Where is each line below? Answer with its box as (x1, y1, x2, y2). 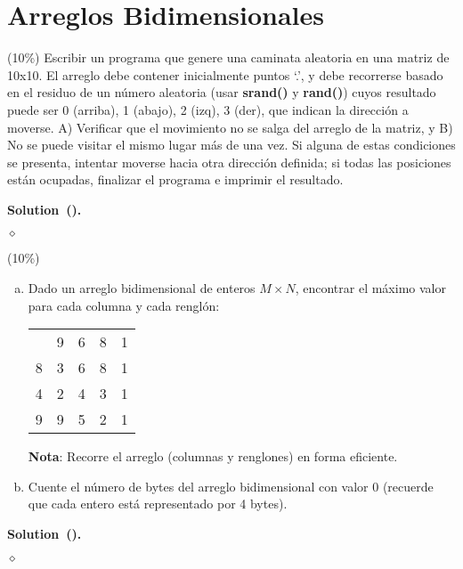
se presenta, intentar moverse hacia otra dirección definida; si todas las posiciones (7, 152, 451, 171)
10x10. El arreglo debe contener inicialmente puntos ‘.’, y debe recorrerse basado (7, 65, 443, 84)
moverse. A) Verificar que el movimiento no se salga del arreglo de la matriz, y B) (7, 118, 453, 136)
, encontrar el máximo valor (295, 279, 446, 297)
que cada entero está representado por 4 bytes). (28, 494, 288, 513)
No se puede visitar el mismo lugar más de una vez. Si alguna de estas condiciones (7, 135, 456, 154)
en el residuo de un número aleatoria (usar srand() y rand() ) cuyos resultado (7, 83, 436, 102)
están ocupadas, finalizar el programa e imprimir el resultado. (7, 170, 344, 189)
